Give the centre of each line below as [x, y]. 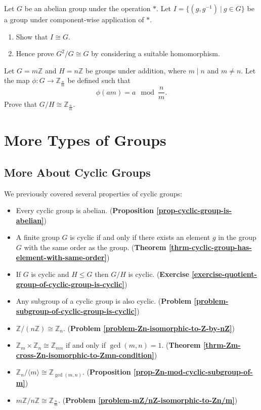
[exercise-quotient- [224, 274]
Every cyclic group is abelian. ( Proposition [85, 210]
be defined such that [99, 80]
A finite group [38, 237]
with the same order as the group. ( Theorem [95, 247]
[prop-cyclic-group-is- [194, 210]
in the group [237, 237]
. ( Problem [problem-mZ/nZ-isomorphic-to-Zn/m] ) [148, 400]
